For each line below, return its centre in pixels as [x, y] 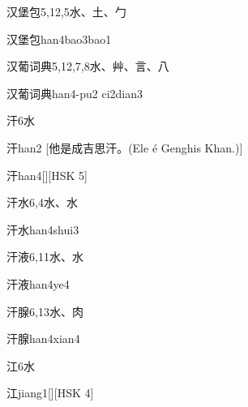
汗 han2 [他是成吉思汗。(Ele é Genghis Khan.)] [125, 147]
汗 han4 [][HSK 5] [47, 175]
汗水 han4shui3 [43, 229]
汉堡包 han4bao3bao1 [59, 39]
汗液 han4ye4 [38, 283]
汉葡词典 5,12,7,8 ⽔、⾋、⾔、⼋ [88, 66]
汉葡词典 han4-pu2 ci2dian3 [75, 93]
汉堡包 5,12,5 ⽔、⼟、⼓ [66, 11]
